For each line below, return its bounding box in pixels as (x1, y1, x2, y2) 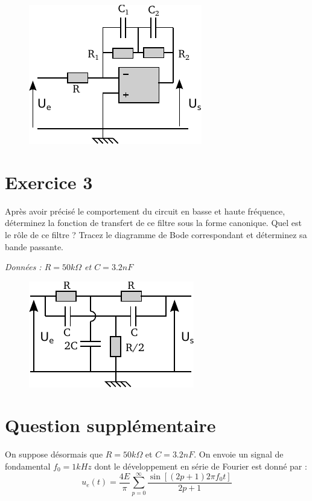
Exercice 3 (5, 169, 93, 194)
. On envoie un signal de (194, 448, 284, 461)
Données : (5, 260, 42, 273)
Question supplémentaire (5, 413, 216, 438)
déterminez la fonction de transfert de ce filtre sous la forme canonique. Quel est (5, 216, 302, 229)
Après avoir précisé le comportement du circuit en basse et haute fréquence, (5, 204, 285, 217)
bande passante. (5, 240, 63, 253)
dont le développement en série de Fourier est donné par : (94, 460, 307, 472)
